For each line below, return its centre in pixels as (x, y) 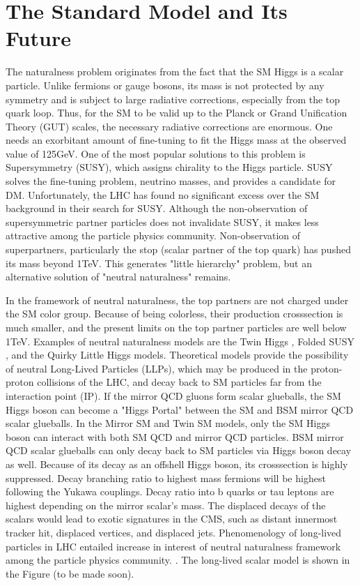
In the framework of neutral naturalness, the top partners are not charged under (177, 300)
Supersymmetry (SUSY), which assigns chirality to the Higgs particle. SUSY (169, 167)
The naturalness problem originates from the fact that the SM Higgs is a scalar (175, 72)
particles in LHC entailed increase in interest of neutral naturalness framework (173, 546)
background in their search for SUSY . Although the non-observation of (157, 208)
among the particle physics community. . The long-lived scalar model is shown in (178, 560)
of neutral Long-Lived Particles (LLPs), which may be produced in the (157, 368)
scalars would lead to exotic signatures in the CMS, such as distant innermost (172, 519)
